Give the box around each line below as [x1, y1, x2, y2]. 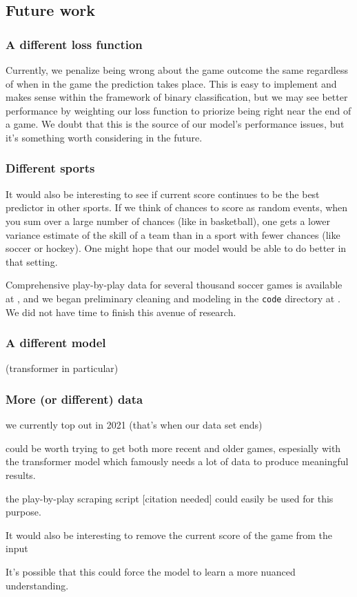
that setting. [6, 254, 58, 268]
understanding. [6, 578, 69, 592]
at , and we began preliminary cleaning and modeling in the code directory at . [6, 291, 340, 305]
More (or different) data [6, 390, 143, 407]
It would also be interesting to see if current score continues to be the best [6, 186, 320, 201]
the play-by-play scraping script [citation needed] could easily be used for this [6, 491, 334, 505]
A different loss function [6, 35, 143, 52]
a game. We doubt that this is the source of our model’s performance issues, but [6, 117, 345, 131]
